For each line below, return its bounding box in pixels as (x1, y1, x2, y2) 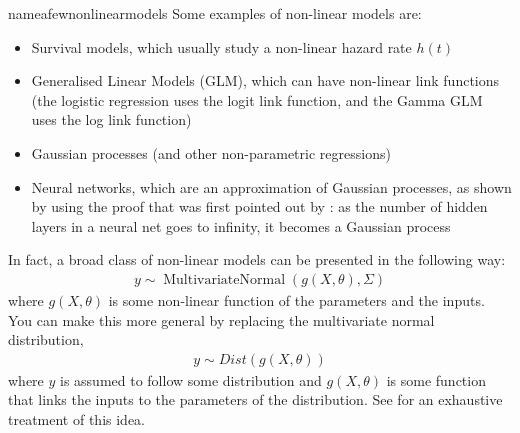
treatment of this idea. (8, 408, 146, 429)
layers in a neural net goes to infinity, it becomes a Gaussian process (31, 215, 451, 236)
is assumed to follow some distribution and (60, 369, 322, 390)
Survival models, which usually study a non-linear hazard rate (31, 36, 412, 57)
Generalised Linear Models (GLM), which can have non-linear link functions (31, 70, 500, 91)
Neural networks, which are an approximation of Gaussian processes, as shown (31, 176, 512, 197)
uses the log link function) (31, 109, 192, 130)
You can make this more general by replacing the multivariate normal (8, 309, 435, 330)
